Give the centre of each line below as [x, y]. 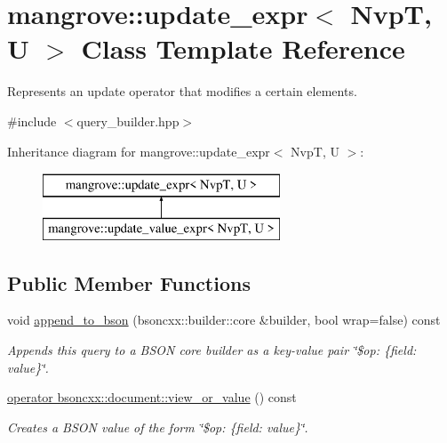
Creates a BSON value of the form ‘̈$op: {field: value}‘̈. [158, 427]
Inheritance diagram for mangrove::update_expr [139, 151]
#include [32, 121]
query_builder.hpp [128, 121]
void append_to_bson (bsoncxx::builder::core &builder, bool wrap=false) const [224, 320]
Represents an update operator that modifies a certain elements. [182, 91]
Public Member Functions [129, 282]
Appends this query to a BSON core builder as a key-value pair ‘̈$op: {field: [212, 350]
